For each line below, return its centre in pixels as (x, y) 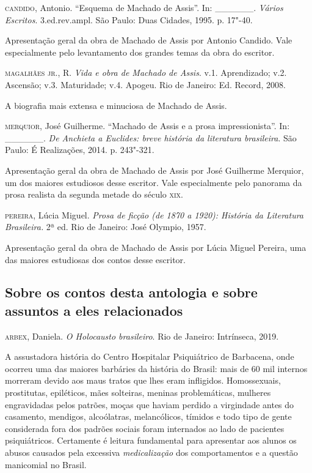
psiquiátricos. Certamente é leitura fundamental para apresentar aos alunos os (151, 440)
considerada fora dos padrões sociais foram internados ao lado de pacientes (145, 428)
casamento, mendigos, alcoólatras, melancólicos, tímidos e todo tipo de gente (148, 416)
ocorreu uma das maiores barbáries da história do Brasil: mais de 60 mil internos (156, 368)
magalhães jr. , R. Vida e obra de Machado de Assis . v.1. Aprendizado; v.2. (146, 73)
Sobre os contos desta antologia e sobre (131, 292)
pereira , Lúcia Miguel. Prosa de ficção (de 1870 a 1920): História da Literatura (154, 214)
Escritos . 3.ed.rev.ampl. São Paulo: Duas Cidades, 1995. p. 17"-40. (129, 19)
